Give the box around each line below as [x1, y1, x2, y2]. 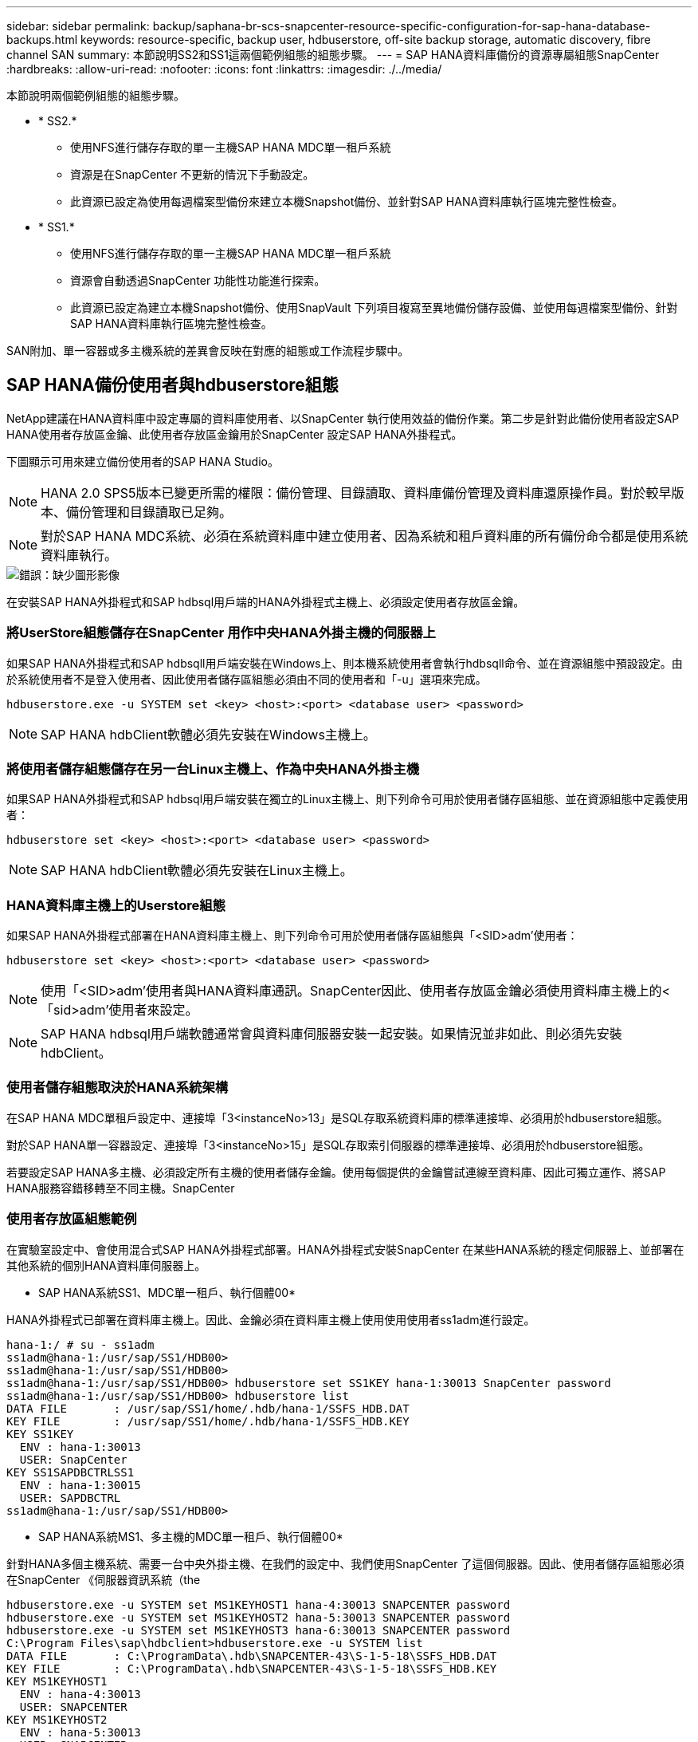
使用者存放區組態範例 [6, 1211, 137, 1228]
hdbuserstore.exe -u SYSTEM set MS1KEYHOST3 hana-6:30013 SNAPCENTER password [6, 1623, 511, 1637]
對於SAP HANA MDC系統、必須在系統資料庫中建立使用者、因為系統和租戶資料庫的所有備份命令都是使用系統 [41, 527, 688, 544]
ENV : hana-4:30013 [19, 1687, 141, 1701]
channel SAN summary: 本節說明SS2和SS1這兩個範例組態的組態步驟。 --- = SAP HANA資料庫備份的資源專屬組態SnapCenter [6, 48, 660, 61]
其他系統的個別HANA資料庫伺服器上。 [6, 1258, 206, 1272]
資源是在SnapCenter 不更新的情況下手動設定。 [70, 167, 315, 181]
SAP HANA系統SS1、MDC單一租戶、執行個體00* [38, 1285, 296, 1299]
